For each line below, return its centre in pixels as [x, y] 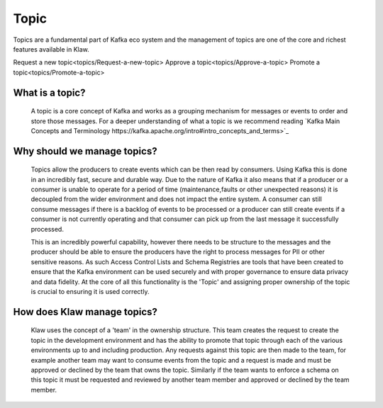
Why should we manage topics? [85, 151]
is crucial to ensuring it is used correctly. [90, 291]
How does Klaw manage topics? [85, 312]
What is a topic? [49, 92]
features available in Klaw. [51, 49]
